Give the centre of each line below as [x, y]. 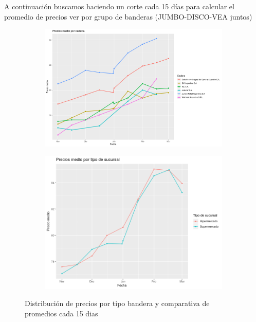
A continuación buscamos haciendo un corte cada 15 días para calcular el [119, 6]
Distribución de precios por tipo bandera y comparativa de [117, 303]
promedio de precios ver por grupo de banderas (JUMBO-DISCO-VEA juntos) [128, 16]
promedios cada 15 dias [61, 314]
